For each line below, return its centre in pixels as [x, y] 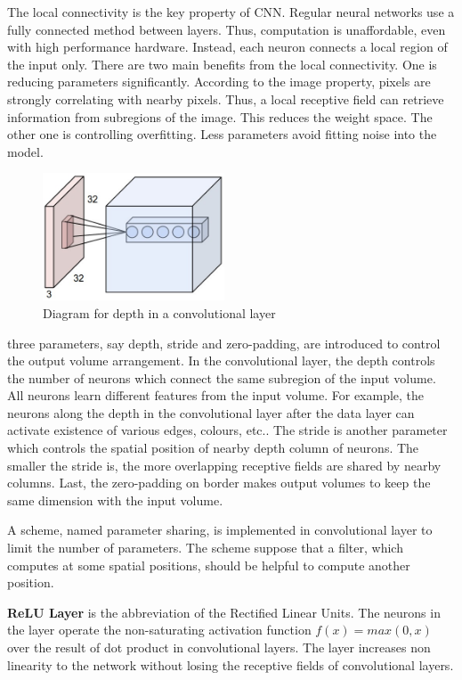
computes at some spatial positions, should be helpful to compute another [209, 565]
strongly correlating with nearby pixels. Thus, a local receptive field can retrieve [226, 98]
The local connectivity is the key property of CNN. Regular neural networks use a [231, 12]
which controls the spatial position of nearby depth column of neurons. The [213, 448]
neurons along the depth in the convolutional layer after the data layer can [211, 412]
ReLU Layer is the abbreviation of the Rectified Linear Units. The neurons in [224, 612]
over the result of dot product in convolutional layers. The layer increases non [219, 647]
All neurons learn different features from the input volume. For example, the [216, 395]
